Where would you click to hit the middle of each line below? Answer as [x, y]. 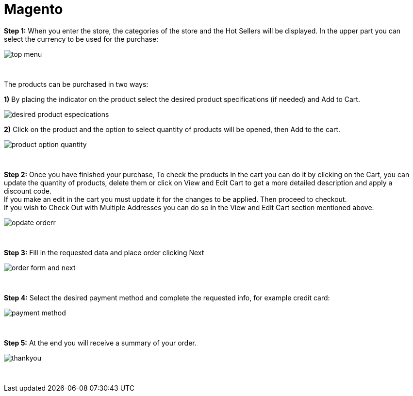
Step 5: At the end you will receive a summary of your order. [100, 343]
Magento [33, 9]
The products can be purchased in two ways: [76, 84]
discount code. [28, 191]
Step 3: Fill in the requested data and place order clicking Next [104, 252]
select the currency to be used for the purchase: [81, 39]
